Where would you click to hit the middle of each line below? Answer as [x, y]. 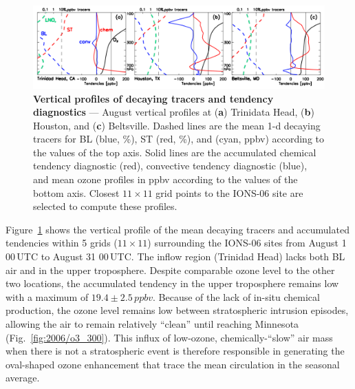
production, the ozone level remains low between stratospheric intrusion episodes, [177, 310]
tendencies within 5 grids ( [62, 243]
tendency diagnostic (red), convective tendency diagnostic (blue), [170, 166]
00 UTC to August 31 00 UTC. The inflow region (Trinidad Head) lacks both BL [175, 256]
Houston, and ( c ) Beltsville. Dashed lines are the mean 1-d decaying [177, 125]
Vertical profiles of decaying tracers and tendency [153, 98]
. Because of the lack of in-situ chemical [236, 296]
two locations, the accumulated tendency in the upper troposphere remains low [172, 283]
